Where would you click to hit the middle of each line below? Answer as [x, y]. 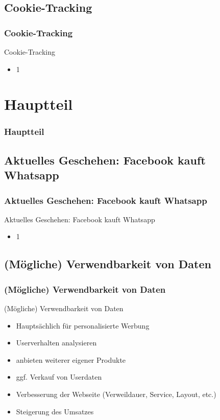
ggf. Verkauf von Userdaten [59, 377]
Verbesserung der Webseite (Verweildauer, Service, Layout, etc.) [116, 394]
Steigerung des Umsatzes [55, 411]
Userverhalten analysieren [56, 343]
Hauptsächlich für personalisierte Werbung [83, 325]
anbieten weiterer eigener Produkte [71, 359]
